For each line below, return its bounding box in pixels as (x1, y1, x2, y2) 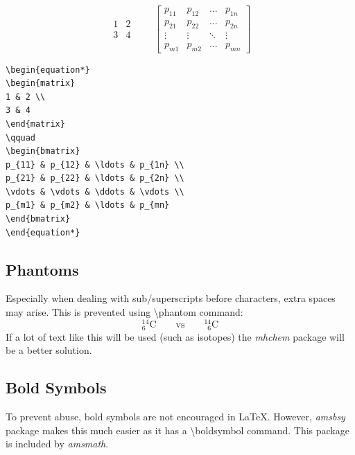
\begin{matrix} (6, 78, 76, 89)
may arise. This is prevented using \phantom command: (6, 305, 243, 319)
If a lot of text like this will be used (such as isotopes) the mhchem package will (6, 329, 345, 344)
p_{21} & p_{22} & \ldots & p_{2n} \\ (6, 173, 184, 184)
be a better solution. (6, 343, 92, 357)
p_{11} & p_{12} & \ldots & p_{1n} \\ (6, 159, 184, 170)
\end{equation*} (6, 227, 80, 238)
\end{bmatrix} (6, 214, 71, 224)
